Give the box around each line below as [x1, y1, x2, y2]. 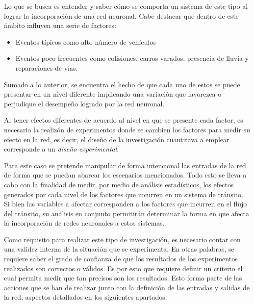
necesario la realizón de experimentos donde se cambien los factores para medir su [4, 124, 250, 134]
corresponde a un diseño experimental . [4, 144, 119, 154]
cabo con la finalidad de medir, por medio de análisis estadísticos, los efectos [4, 179, 234, 189]
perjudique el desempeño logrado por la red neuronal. [4, 98, 165, 108]
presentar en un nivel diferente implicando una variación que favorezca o [4, 89, 222, 99]
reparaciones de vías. [15, 62, 78, 73]
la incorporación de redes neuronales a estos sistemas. [4, 218, 165, 228]
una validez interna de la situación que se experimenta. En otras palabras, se [4, 244, 234, 254]
